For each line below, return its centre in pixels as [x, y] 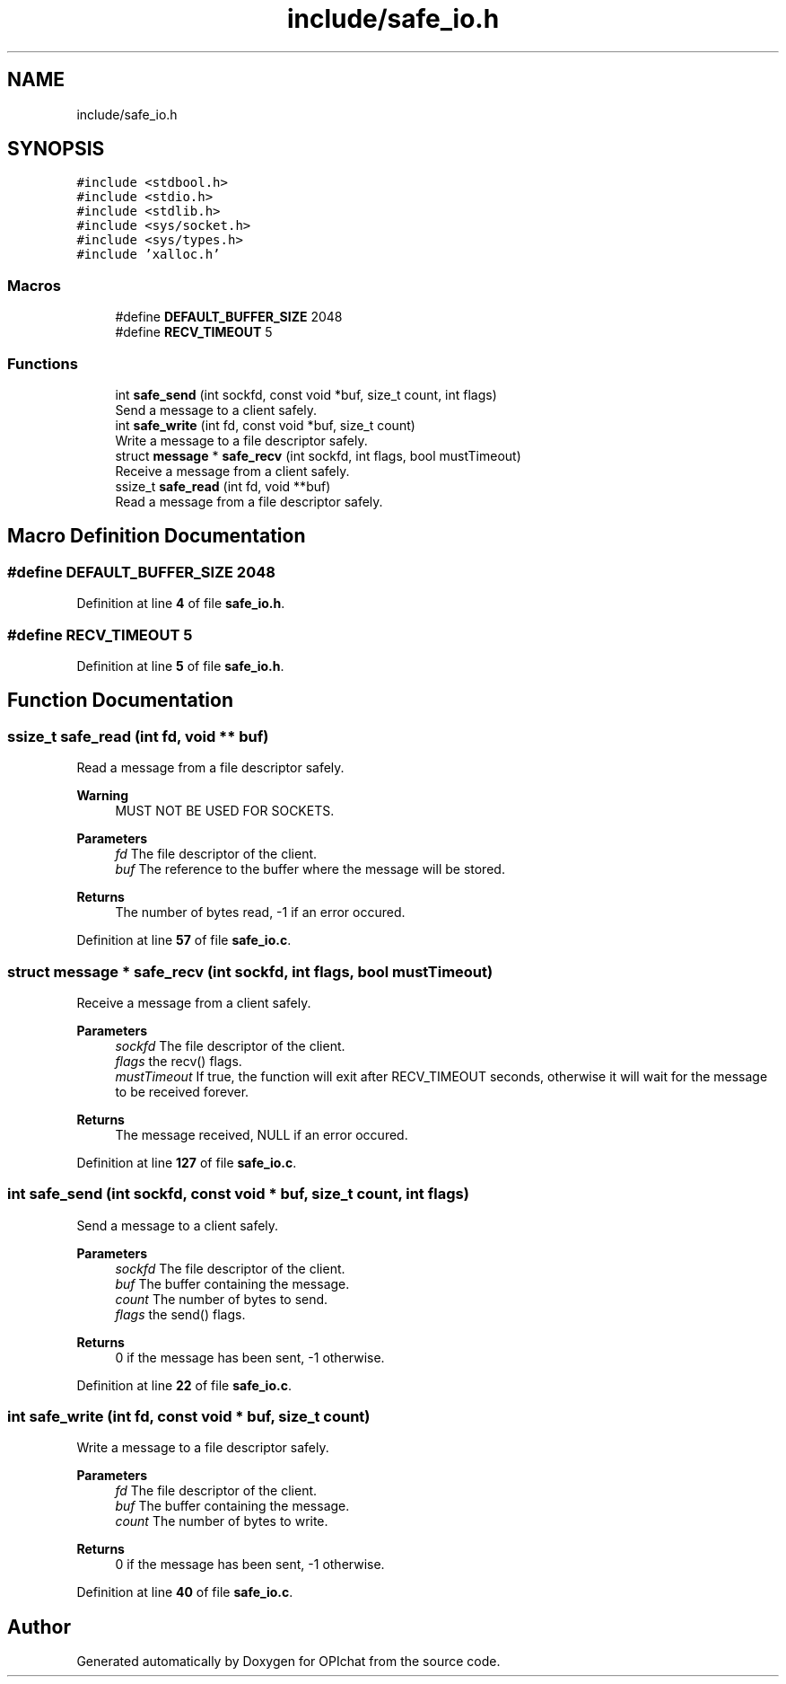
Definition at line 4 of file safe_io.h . [181, 604]
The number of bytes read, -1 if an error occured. [260, 913]
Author [39, 1627]
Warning [103, 796]
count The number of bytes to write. [222, 1521]
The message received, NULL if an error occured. [262, 1134]
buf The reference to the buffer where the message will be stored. [310, 869]
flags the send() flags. [180, 1314]
